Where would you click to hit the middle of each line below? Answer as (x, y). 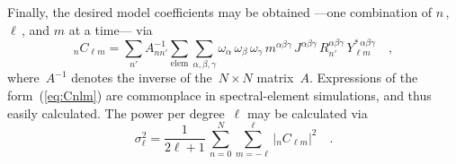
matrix (275, 78)
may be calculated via (307, 112)
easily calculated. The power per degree (116, 112)
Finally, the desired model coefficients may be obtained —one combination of (220, 12)
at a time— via (111, 29)
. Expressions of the (363, 78)
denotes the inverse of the (142, 78)
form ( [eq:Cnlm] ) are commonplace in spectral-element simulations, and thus (219, 95)
